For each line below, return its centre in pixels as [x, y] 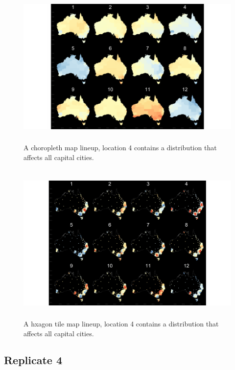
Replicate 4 [33, 359]
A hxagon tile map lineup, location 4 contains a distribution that [121, 324]
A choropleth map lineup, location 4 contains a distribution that [120, 147]
